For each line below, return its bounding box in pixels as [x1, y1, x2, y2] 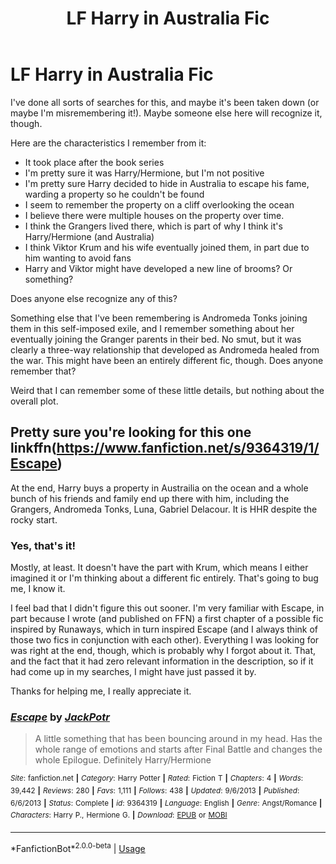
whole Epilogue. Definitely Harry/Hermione [34, 754, 212, 766]
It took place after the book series [24, 156, 165, 168]
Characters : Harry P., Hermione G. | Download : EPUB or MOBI [10, 810, 228, 821]
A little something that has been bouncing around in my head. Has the [34, 733, 323, 745]
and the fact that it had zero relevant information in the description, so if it [10, 655, 314, 667]
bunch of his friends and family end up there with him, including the [10, 492, 290, 504]
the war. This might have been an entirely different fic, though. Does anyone [10, 354, 324, 366]
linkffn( [10, 440, 57, 457]
